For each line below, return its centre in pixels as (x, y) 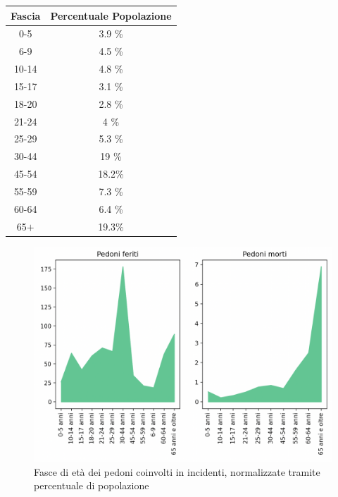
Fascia (26, 15)
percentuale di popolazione (92, 485)
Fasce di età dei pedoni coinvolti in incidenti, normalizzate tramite (177, 471)
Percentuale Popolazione (111, 15)
